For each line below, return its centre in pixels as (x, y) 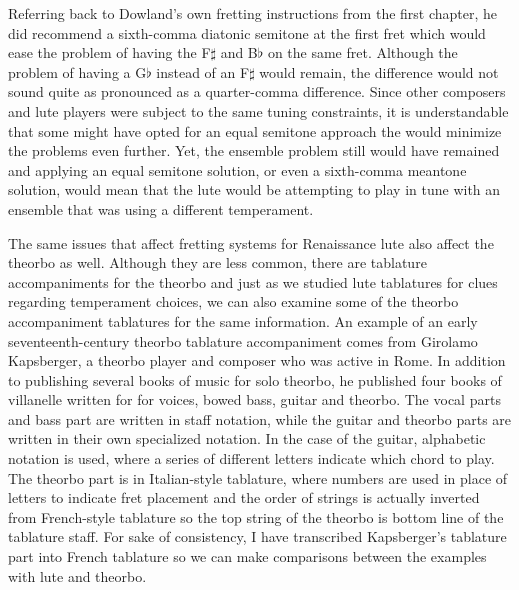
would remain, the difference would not (379, 71)
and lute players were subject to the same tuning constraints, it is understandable (258, 110)
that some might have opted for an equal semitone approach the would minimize (255, 130)
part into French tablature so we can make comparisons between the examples (247, 556)
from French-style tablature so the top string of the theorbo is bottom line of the (256, 516)
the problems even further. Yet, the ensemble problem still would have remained (254, 150)
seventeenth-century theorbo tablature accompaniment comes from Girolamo (243, 340)
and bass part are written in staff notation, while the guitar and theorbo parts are (260, 418)
